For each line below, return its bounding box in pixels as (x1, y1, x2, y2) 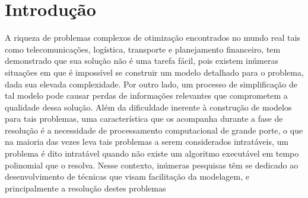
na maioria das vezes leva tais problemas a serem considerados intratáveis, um (5, 135, 288, 148)
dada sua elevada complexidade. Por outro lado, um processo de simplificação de (5, 77, 297, 90)
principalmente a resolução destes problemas (5, 181, 166, 194)
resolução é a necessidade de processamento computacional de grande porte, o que (5, 124, 303, 136)
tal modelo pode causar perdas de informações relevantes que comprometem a (5, 89, 288, 102)
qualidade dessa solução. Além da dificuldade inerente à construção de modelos (5, 100, 292, 113)
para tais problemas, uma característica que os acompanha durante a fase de (5, 112, 283, 125)
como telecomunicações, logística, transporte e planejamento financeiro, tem (5, 43, 281, 55)
